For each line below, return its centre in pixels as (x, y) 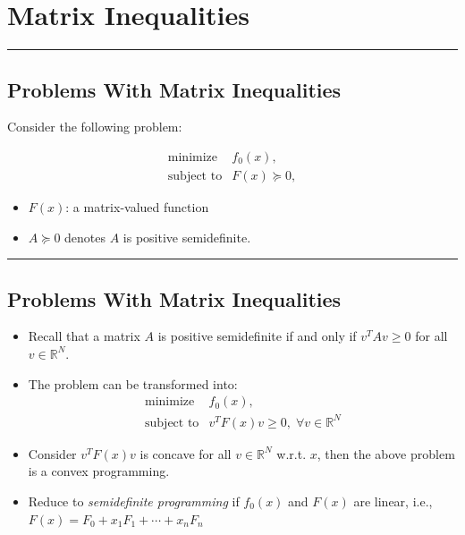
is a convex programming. (99, 471)
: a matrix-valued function (137, 206)
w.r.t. (292, 453)
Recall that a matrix (84, 336)
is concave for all (186, 453)
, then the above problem (386, 453)
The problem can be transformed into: (133, 383)
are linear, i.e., (393, 501)
